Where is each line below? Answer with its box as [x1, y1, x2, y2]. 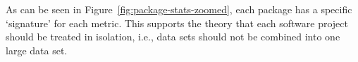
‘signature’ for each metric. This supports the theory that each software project [6, 15, 348, 30]
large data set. [6, 42, 68, 57]
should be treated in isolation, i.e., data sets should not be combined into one [6, 29, 340, 44]
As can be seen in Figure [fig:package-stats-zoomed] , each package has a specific [6, 2, 352, 16]
